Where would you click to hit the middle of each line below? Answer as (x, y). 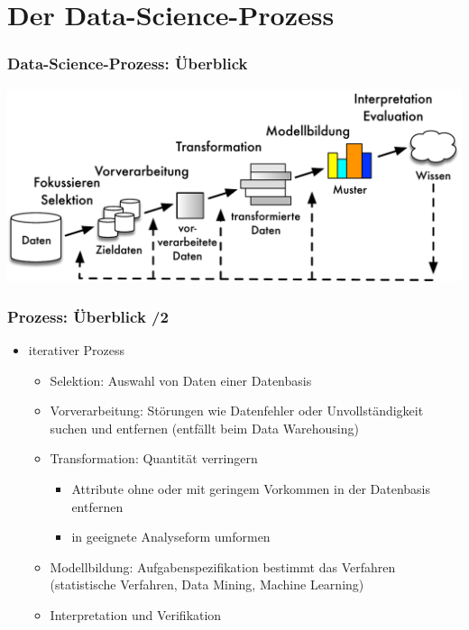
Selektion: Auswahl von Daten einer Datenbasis (181, 380)
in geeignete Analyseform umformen (171, 537)
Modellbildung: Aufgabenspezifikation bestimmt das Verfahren (223, 566)
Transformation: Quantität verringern (154, 458)
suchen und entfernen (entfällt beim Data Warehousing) (204, 428)
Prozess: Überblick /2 (88, 316)
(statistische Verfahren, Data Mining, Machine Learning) (207, 584)
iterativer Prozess (77, 350)
